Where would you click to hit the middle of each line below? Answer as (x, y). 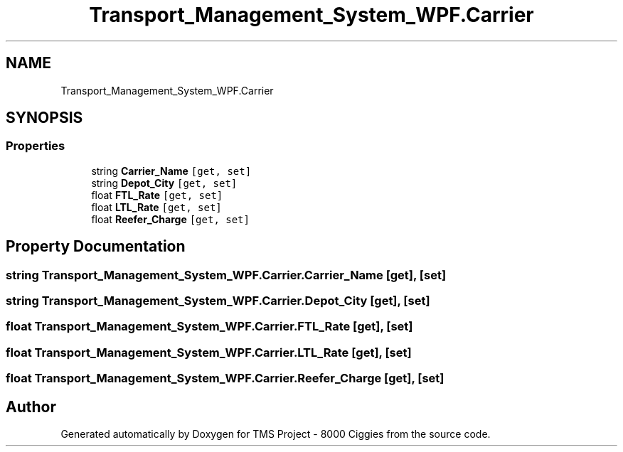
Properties (36, 146)
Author (31, 407)
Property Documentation (96, 247)
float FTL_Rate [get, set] (157, 195)
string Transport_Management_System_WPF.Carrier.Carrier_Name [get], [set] (226, 275)
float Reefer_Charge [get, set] (170, 219)
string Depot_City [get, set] (164, 183)
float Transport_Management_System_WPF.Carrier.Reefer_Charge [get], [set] (225, 378)
